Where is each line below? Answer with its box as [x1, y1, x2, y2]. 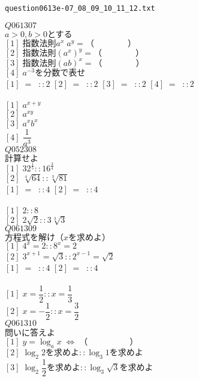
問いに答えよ [5, 328, 55, 337]
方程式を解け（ [5, 233, 64, 242]
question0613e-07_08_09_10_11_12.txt [5, 4, 155, 13]
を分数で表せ [35, 68, 86, 77]
